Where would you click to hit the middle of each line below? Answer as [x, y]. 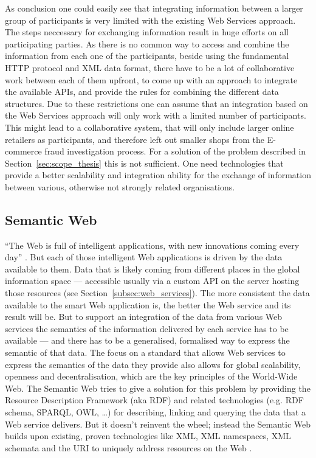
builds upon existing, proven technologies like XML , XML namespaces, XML [148, 436]
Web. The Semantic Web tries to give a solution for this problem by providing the [158, 388]
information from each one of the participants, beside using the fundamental [147, 56]
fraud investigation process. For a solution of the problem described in [175, 151]
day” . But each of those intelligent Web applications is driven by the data [144, 257]
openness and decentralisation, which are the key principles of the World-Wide [151, 376]
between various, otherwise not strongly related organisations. [120, 186]
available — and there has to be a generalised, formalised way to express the [147, 340]
